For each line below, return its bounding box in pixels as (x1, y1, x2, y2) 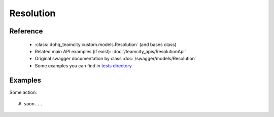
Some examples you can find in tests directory (35, 62, 132, 68)
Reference (9, 27, 43, 35)
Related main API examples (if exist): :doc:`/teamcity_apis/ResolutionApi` (35, 48, 186, 54)
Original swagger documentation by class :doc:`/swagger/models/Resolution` (35, 56, 196, 62)
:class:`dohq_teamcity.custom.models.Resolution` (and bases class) (35, 41, 177, 48)
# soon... (18, 101, 43, 107)
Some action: (9, 89, 38, 95)
